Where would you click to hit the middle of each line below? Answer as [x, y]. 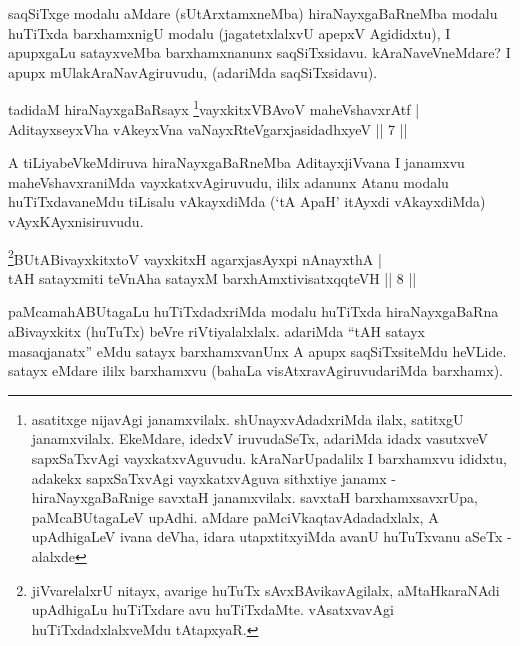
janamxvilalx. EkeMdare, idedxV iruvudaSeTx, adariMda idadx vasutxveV [260, 438]
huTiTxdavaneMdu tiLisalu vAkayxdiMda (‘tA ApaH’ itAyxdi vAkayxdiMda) [247, 201]
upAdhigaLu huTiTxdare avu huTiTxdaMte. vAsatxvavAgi [212, 609]
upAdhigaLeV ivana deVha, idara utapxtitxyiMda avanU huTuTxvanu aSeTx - [271, 536]
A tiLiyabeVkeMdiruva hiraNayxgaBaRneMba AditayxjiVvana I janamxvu [236, 162]
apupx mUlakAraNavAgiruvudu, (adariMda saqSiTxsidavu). [193, 71]
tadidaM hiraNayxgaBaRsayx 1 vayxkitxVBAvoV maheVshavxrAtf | [214, 108]
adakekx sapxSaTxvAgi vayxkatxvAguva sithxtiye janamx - [213, 477]
